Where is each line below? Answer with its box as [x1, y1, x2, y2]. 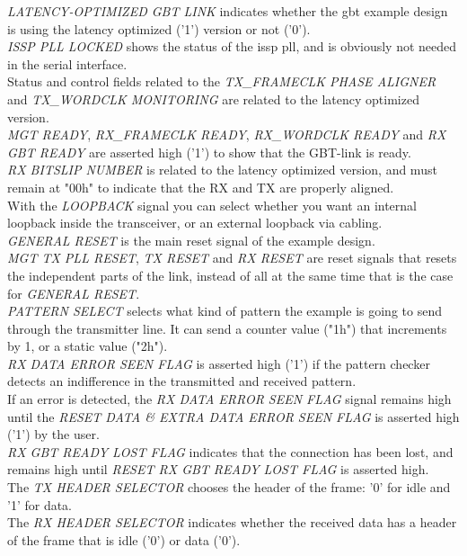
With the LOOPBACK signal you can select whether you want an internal [7, 195, 417, 214]
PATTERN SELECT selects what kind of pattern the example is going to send [7, 301, 442, 320]
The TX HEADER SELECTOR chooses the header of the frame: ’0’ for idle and [7, 478, 451, 497]
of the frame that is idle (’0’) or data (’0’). [7, 530, 241, 549]
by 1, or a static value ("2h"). [7, 336, 168, 355]
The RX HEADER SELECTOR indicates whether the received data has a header [7, 513, 457, 532]
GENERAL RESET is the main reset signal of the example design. [7, 230, 375, 249]
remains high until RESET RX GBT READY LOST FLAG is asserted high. [7, 460, 429, 479]
